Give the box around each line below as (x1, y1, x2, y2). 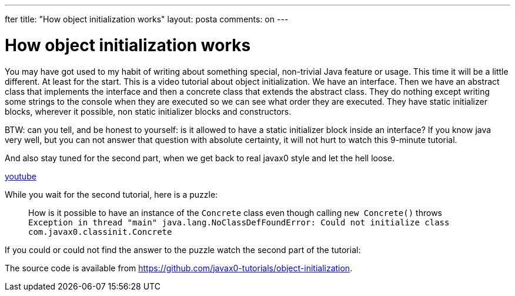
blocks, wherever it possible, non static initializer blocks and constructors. (5, 106, 292, 117)
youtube (5, 171, 36, 181)
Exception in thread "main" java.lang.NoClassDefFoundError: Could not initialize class (28, 217, 450, 227)
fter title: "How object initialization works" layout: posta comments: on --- (5, 14, 289, 24)
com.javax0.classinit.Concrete (28, 227, 172, 237)
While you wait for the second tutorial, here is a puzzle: (5, 189, 218, 199)
